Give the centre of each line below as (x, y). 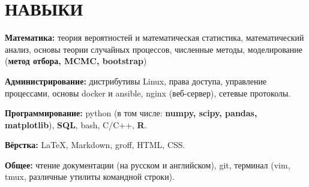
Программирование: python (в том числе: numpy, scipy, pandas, (131, 113)
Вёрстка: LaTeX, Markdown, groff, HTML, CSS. (95, 145)
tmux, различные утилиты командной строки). (90, 177)
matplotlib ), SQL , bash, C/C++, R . (76, 124)
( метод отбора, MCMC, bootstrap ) (76, 61)
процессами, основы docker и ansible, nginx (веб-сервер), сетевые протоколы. (148, 93)
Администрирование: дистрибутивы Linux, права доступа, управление (136, 81)
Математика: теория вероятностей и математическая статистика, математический (154, 37)
